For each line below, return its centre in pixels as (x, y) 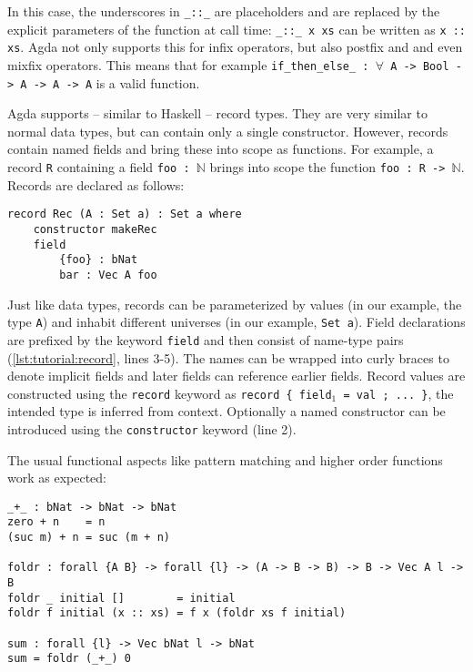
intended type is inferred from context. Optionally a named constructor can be (226, 411)
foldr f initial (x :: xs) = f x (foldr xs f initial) (177, 613)
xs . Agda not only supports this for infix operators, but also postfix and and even (235, 47)
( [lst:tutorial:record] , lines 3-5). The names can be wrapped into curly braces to (228, 357)
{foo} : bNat (99, 260)
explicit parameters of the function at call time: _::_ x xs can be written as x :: (237, 29)
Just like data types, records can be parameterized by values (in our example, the (235, 304)
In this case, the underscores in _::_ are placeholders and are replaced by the (224, 11)
